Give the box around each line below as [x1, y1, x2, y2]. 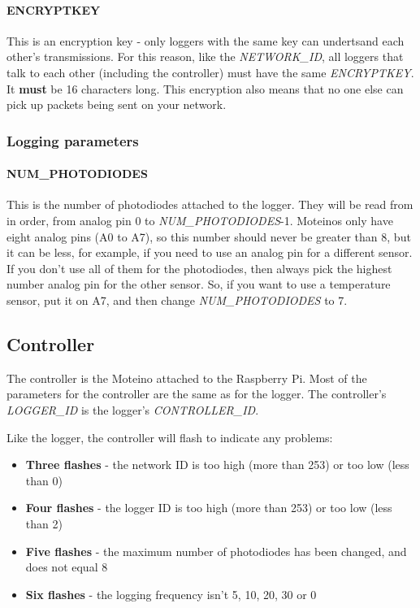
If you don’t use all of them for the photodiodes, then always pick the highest [6, 259, 392, 276]
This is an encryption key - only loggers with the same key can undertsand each [6, 32, 405, 49]
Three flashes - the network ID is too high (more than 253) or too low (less [25, 456, 409, 473]
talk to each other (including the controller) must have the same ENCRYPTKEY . [6, 63, 414, 80]
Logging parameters [6, 130, 139, 150]
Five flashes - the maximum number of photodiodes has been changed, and [25, 542, 407, 559]
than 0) [25, 471, 63, 489]
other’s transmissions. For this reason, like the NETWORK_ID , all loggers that [6, 48, 404, 65]
